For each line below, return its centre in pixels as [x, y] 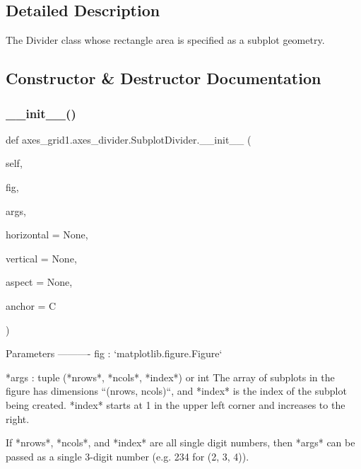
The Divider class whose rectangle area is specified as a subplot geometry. [165, 40]
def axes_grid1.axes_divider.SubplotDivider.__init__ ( [129, 139]
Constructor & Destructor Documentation [164, 78]
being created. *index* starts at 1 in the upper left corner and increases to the [176, 404]
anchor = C [31, 305]
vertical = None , [41, 258]
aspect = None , [39, 282]
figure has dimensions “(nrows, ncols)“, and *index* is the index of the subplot [176, 391]
